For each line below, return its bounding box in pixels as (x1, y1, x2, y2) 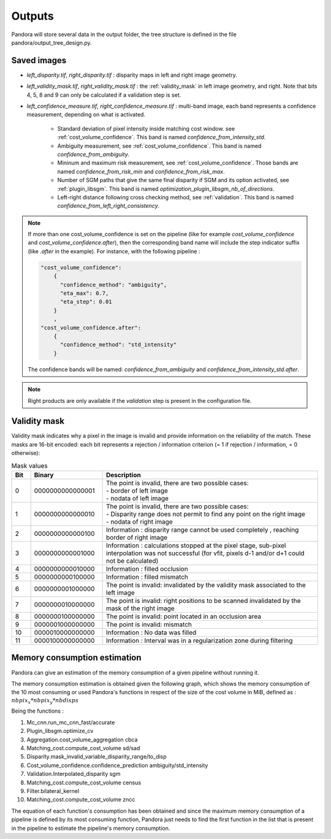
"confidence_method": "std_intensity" (60, 341, 177, 348)
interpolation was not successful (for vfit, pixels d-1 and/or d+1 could (106, 549, 305, 557)
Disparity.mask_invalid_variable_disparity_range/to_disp (26, 753, 167, 760)
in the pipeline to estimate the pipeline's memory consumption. (11, 824, 170, 832)
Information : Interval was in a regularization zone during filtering (106, 636, 293, 645)
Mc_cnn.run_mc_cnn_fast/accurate (26, 718, 115, 726)
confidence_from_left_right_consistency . (57, 202, 160, 210)
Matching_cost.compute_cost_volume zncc (26, 796, 135, 803)
